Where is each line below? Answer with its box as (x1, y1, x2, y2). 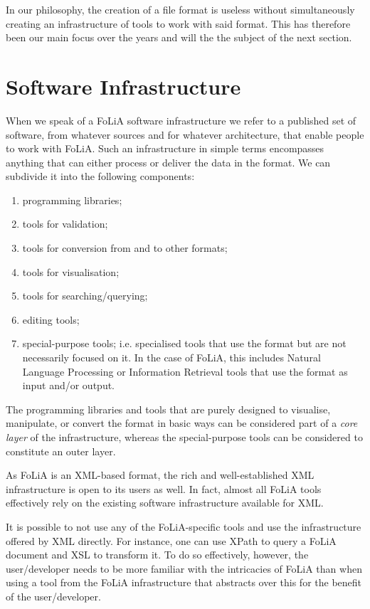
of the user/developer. (6, 588, 101, 603)
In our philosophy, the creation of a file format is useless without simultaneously (6, 2, 355, 16)
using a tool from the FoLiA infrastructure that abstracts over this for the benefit (6, 575, 362, 590)
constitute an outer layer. (6, 443, 116, 458)
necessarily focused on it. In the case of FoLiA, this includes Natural (22, 350, 321, 365)
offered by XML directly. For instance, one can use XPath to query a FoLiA (6, 533, 337, 548)
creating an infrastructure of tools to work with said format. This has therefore (6, 16, 351, 31)
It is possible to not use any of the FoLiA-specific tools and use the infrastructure (6, 519, 361, 534)
